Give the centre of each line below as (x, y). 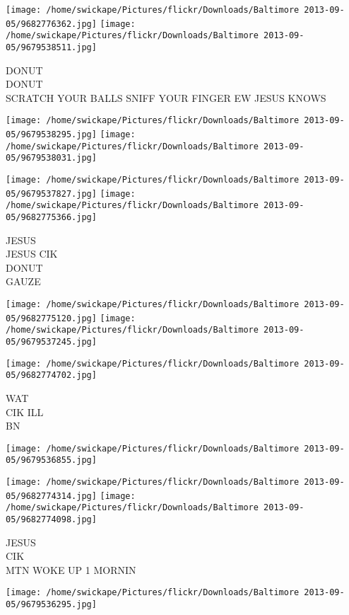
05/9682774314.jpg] (51, 496)
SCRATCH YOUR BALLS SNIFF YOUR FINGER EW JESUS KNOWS (166, 97)
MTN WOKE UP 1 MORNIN (71, 569)
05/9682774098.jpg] (51, 520)
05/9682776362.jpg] (51, 24)
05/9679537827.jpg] (51, 194)
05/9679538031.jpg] (51, 158)
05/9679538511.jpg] (51, 47)
